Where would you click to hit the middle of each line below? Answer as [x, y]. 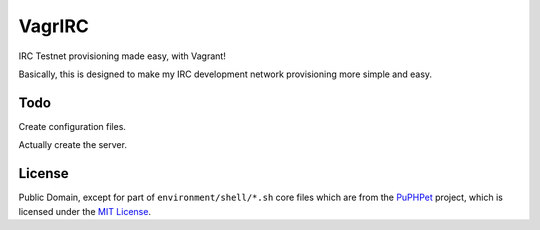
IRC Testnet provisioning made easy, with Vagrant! [122, 56]
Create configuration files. [72, 126]
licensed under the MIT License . [85, 211]
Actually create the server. [72, 145]
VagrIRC [53, 26]
